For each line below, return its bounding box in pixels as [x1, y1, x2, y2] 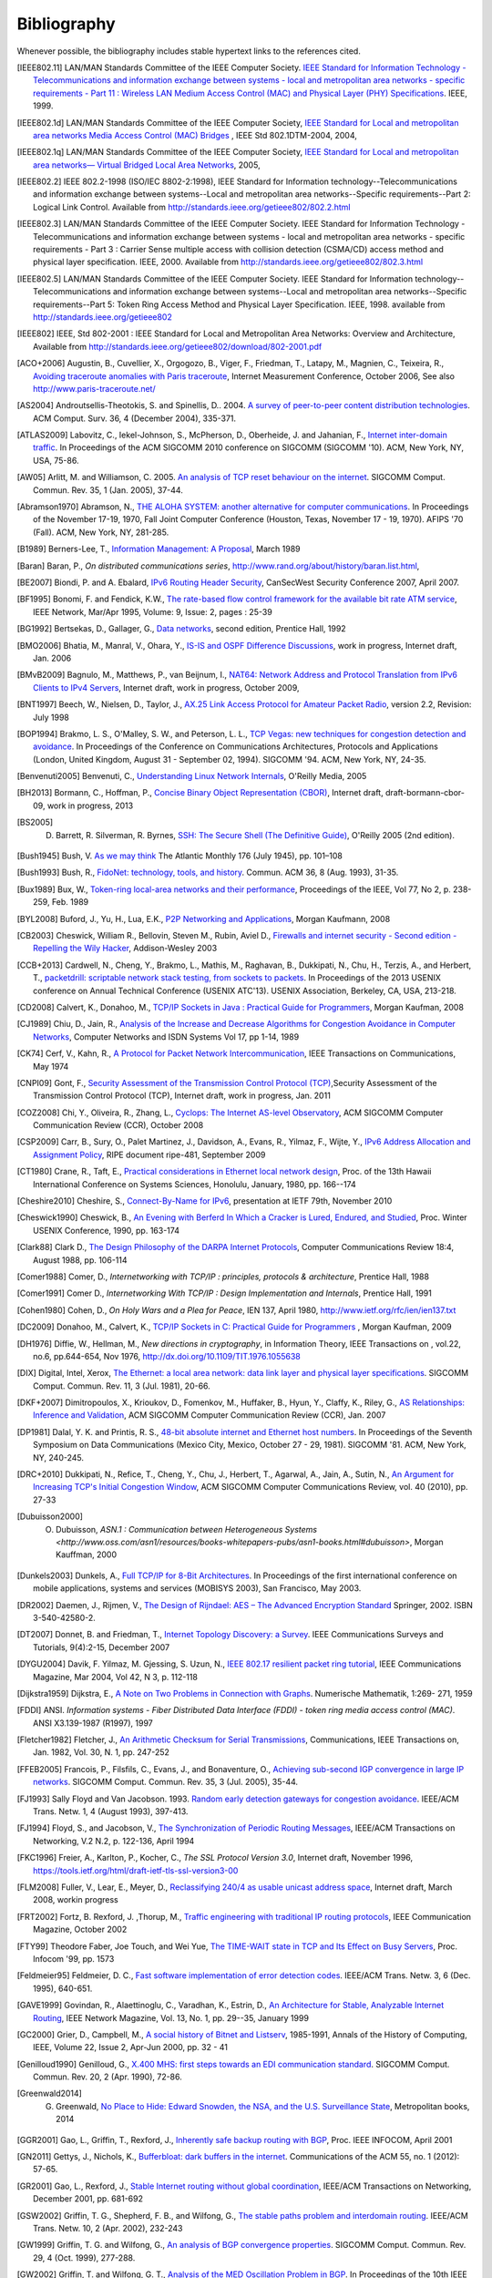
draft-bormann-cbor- [384, 787, 465, 798]
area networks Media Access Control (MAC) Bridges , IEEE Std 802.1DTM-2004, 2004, [33, 129, 357, 140]
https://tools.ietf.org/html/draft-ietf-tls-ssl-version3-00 [33, 1864, 239, 1876]
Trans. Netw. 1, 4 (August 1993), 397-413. [33, 1806, 189, 1817]
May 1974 [33, 1061, 69, 1072]
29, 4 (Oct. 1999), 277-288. [33, 2252, 136, 2263]
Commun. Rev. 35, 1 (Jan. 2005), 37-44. [33, 484, 184, 496]
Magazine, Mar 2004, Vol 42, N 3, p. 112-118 [33, 1671, 198, 1682]
